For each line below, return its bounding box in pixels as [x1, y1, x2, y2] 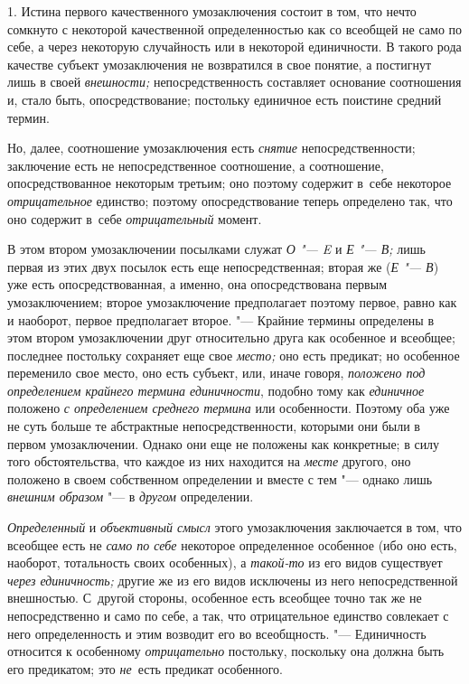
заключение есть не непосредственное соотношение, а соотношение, [7, 155, 384, 174]
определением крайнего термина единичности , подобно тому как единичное [7, 380, 425, 399]
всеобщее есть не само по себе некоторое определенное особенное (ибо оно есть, [7, 535, 457, 554]
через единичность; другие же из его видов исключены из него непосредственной [7, 570, 458, 589]
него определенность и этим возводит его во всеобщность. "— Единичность [7, 623, 427, 642]
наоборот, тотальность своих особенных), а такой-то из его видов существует [7, 553, 443, 572]
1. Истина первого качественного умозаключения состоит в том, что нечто [7, 2, 417, 20]
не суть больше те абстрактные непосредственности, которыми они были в [7, 417, 420, 436]
